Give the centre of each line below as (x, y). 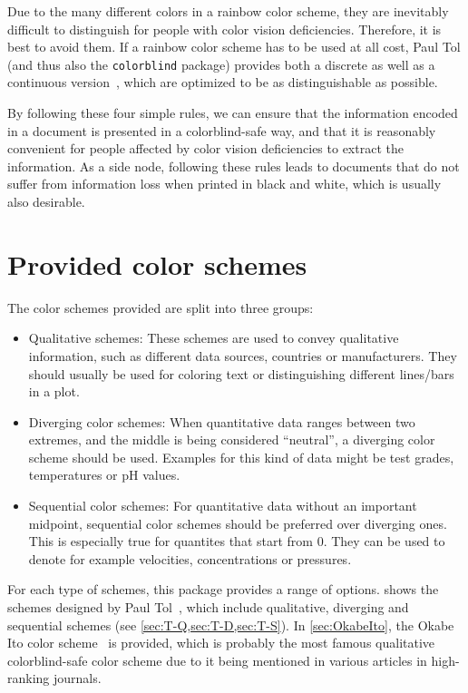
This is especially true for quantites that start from (171, 541)
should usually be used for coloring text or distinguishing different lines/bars (241, 373)
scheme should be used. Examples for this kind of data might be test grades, (241, 457)
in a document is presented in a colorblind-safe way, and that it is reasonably (222, 130)
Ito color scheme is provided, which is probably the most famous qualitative (221, 643)
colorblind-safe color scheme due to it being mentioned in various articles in (217, 660)
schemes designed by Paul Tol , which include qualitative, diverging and (208, 607)
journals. (78, 678)
